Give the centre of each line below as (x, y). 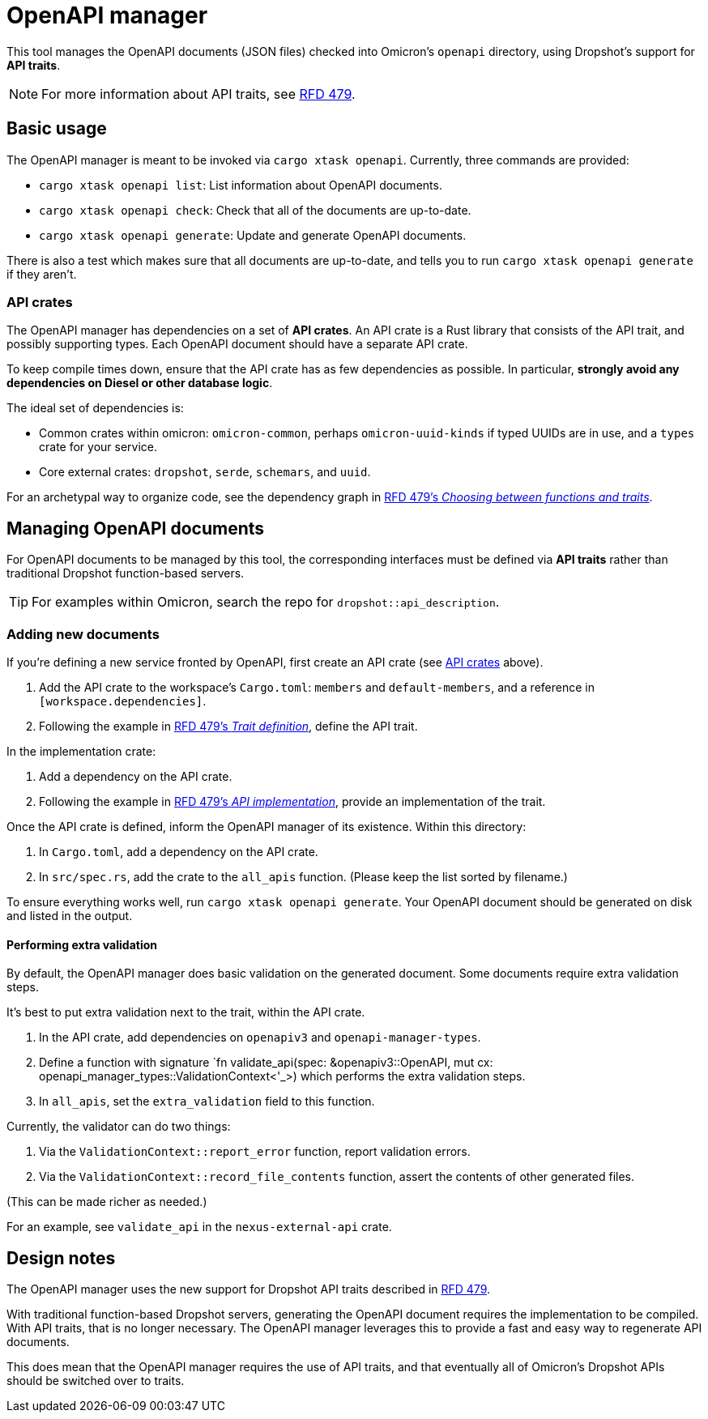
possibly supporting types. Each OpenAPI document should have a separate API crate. (237, 344)
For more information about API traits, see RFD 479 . (198, 94)
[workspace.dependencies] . (123, 701)
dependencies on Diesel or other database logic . (140, 383)
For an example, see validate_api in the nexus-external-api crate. (199, 1227)
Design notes (61, 1258)
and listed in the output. (70, 915)
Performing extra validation (82, 944)
